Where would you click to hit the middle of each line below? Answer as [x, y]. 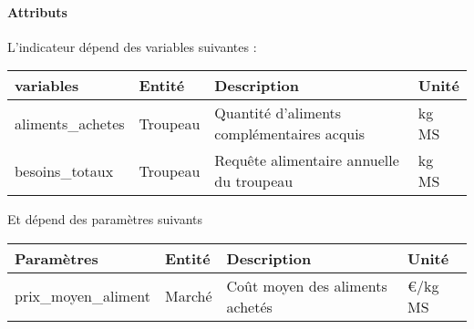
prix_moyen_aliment [82, 296]
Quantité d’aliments [278, 113]
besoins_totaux [64, 170]
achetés [249, 306]
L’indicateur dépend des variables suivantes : [132, 46]
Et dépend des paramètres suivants [105, 219]
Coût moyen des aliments [307, 285]
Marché [188, 296]
